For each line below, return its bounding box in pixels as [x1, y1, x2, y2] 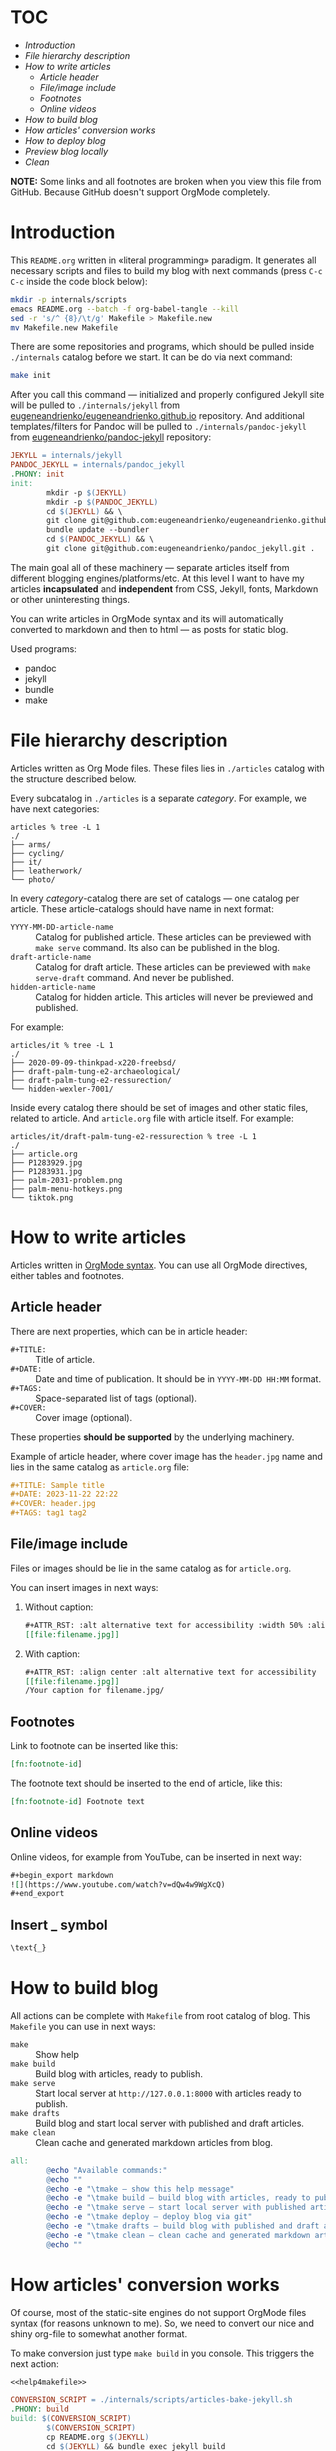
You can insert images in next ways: [10, 1581, 159, 1593]
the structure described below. [10, 772, 137, 785]
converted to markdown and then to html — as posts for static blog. [10, 623, 289, 635]
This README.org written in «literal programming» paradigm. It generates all [10, 254, 317, 266]
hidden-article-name [10, 982, 97, 992]
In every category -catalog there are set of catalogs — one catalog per [10, 892, 300, 904]
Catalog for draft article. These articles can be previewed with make [35, 961, 311, 973]
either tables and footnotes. [10, 1269, 125, 1281]
